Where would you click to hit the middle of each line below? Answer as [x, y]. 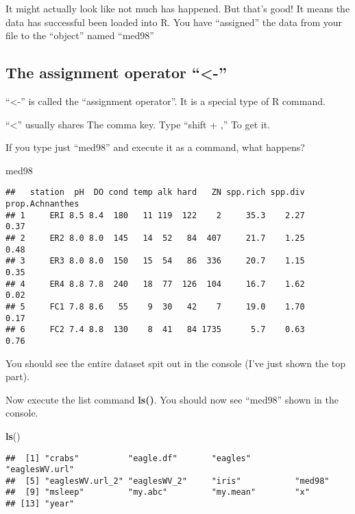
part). [18, 376]
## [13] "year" [40, 504]
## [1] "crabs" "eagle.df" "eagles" [128, 458]
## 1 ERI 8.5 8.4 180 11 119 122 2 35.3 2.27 [155, 215]
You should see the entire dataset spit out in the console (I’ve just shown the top [175, 363]
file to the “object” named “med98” [80, 35]
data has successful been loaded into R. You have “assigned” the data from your [174, 22]
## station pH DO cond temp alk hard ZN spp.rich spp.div [155, 192]
